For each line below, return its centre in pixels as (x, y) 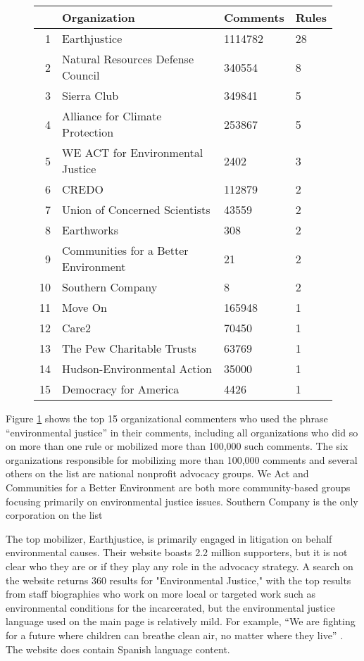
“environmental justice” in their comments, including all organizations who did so (182, 432)
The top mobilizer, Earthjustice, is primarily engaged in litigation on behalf (169, 538)
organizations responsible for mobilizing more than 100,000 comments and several (182, 459)
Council (81, 75)
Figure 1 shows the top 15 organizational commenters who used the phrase (167, 418)
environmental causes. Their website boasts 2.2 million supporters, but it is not (177, 552)
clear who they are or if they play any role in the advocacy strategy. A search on (180, 566)
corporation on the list (54, 515)
